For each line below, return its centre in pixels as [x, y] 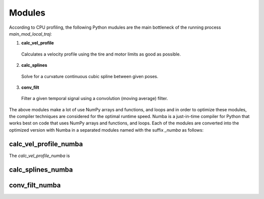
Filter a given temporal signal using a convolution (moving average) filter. [95, 99]
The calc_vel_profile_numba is [40, 156]
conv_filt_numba [35, 185]
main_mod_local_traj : [31, 34]
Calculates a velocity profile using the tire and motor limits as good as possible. [101, 54]
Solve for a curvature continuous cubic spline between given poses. [90, 76]
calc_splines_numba [41, 169]
